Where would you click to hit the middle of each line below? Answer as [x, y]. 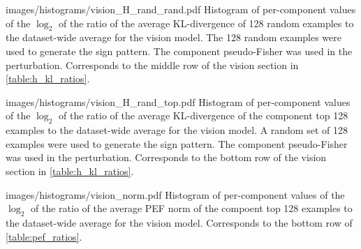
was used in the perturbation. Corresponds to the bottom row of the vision [166, 157]
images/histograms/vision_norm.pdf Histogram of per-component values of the [175, 194]
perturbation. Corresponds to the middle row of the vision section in [152, 65]
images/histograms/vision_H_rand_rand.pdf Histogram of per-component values [181, 9]
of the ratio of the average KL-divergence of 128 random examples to [206, 23]
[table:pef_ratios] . [44, 236]
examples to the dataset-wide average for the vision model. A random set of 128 [177, 130]
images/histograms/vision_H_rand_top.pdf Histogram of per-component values [178, 101]
